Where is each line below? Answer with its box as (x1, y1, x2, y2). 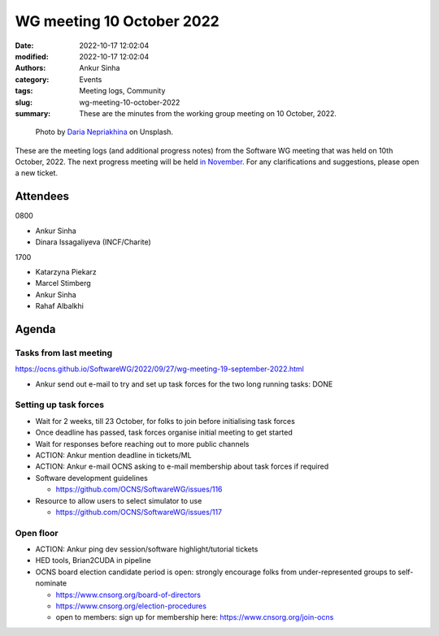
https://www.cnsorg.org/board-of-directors (55, 590, 201, 599)
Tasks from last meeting (15, 347, 113, 358)
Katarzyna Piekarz (35, 266, 97, 276)
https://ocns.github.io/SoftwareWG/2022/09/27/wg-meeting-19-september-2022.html (15, 364, 304, 374)
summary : (15, 108, 51, 118)
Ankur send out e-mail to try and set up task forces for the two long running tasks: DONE (35, 379, 333, 389)
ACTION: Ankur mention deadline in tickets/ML (35, 450, 192, 460)
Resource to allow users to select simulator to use (35, 495, 202, 505)
